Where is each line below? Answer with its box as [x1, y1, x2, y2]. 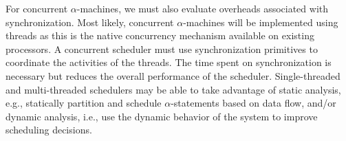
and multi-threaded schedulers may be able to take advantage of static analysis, [6, 82, 341, 96]
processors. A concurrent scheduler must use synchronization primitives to [6, 41, 318, 56]
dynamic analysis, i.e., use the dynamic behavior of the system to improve [6, 109, 318, 123]
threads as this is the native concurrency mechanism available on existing [6, 28, 314, 43]
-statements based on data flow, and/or [171, 96, 336, 110]
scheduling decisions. [6, 122, 92, 137]
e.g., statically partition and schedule [6, 96, 162, 110]
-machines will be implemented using [183, 14, 338, 29]
